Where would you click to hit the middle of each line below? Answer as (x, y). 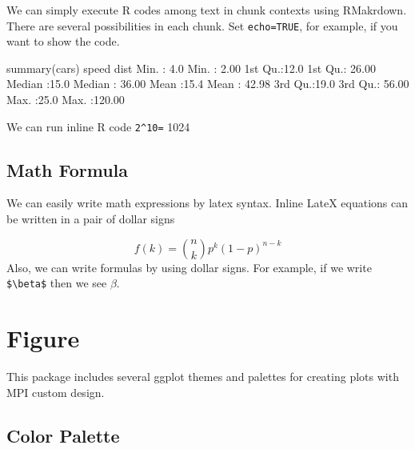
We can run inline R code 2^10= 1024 (98, 126)
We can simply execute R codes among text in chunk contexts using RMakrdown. (207, 10)
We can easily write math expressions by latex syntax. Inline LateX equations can (207, 203)
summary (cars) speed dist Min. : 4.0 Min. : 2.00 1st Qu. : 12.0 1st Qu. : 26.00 (191, 68)
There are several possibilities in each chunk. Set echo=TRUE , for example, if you (202, 25)
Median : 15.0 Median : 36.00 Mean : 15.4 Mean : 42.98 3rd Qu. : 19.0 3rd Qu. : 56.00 (208, 84)
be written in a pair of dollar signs (91, 219)
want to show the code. (63, 41)
